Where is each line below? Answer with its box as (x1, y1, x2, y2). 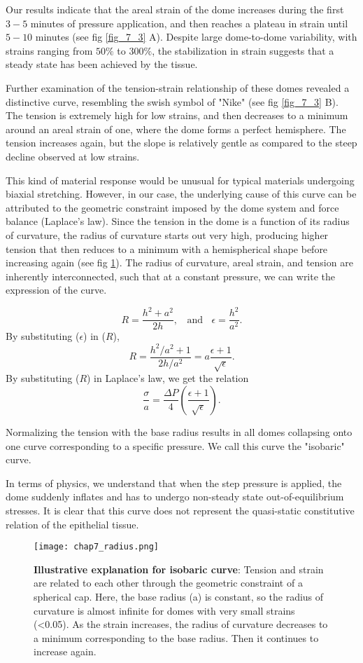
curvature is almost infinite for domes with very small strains (34, 603, 295, 617)
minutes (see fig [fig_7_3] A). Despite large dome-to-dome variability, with (35, 29, 357, 44)
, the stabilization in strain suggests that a (152, 43, 334, 57)
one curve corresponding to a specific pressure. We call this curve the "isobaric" (6, 438, 345, 453)
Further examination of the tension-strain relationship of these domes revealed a (6, 80, 350, 95)
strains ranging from (6, 43, 93, 57)
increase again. (34, 644, 97, 659)
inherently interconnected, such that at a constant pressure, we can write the (6, 268, 336, 283)
